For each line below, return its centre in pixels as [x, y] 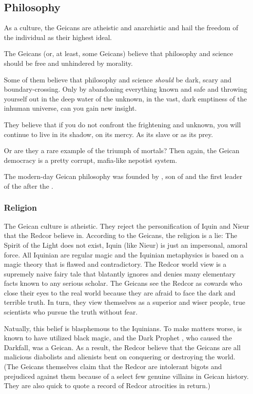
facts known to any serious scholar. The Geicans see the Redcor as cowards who [123, 283]
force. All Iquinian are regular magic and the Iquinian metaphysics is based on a [124, 254]
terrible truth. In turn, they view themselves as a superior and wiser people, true [125, 302]
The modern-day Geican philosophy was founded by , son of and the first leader [123, 176]
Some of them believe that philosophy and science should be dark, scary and [118, 79]
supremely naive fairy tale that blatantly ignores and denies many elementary [120, 273]
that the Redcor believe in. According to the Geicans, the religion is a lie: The [121, 235]
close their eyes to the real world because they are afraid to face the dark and [120, 292]
